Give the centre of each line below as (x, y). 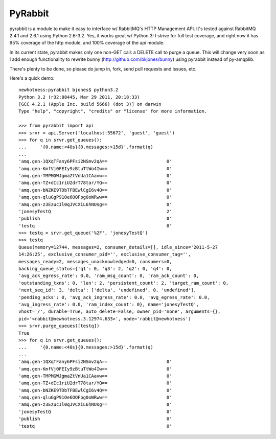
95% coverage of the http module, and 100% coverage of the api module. (87, 43)
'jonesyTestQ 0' (95, 412)
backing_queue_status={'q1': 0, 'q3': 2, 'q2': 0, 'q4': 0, (95, 269)
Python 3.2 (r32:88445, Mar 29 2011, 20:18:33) (79, 97)
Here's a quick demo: (32, 78)
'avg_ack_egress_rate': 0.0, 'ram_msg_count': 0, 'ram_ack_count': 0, (109, 276)
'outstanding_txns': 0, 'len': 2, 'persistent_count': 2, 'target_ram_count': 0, (124, 283)
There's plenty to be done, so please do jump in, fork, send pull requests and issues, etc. (103, 68)
